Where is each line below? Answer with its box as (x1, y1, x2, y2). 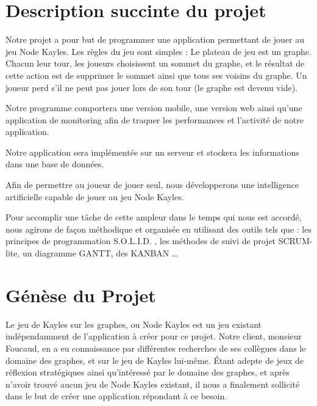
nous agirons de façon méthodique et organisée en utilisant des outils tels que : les (5, 222, 312, 235)
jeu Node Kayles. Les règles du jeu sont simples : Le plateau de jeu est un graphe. (5, 45, 312, 57)
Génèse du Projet (5, 282, 156, 307)
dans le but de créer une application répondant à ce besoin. (5, 390, 227, 402)
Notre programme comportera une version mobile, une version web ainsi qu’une (5, 101, 302, 114)
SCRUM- (278, 234, 313, 247)
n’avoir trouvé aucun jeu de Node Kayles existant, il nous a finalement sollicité (5, 377, 300, 390)
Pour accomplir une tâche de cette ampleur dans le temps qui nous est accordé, (5, 211, 302, 223)
